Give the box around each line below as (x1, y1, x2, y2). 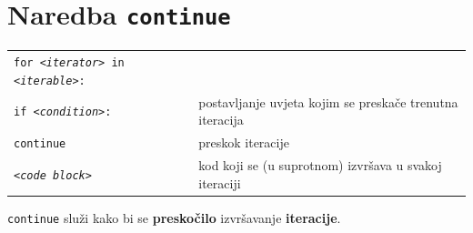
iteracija (198, 110, 244, 129)
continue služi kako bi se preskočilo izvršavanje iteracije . (7, 208, 341, 227)
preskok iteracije (198, 133, 289, 152)
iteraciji (198, 173, 241, 192)
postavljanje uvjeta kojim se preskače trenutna (198, 92, 458, 111)
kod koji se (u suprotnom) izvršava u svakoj (198, 155, 442, 174)
